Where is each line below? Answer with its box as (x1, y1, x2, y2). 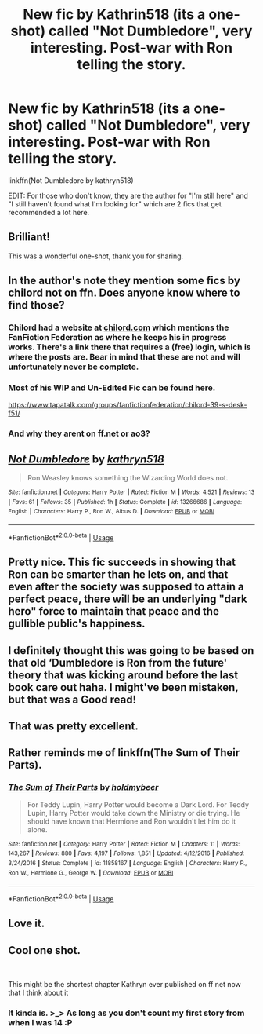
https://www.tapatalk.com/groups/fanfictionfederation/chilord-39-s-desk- (8, 400, 247, 410)
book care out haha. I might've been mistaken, (8, 681, 239, 694)
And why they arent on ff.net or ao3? (8, 428, 150, 439)
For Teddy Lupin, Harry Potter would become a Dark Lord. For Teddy (27, 799, 249, 809)
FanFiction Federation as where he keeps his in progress (8, 332, 227, 343)
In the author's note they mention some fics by (8, 274, 241, 287)
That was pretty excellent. (8, 719, 139, 733)
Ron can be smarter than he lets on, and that (8, 568, 229, 582)
